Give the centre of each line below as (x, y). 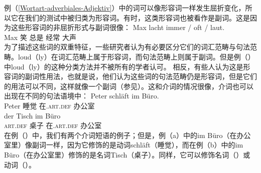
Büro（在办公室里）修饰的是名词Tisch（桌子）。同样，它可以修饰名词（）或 (127, 154)
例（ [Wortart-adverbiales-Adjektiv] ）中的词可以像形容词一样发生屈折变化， (125, 7)
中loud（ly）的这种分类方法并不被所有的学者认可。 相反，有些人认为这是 (124, 66)
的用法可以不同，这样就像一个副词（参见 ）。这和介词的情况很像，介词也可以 (129, 86)
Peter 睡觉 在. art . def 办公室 (49, 105)
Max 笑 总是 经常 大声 (40, 37)
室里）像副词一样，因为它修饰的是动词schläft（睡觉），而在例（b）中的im (124, 145)
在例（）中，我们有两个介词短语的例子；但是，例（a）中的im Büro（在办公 (127, 135)
